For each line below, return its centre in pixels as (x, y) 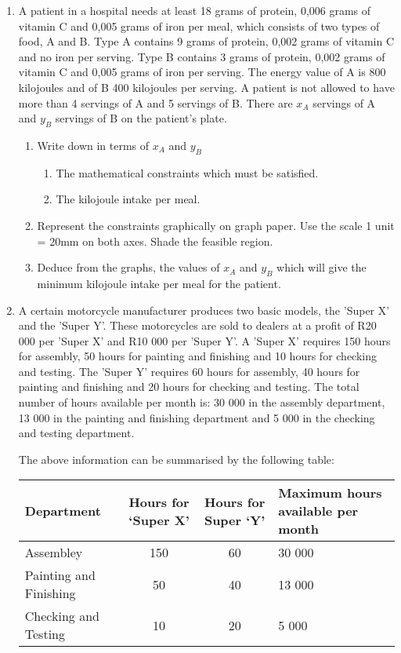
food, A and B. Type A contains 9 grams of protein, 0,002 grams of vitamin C (206, 41)
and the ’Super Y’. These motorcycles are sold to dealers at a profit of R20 (197, 325)
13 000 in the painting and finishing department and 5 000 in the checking (197, 417)
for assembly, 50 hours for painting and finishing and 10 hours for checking (197, 356)
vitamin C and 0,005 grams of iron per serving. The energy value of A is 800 (202, 72)
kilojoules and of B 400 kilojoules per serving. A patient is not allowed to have (206, 87)
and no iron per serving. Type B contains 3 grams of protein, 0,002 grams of (202, 56)
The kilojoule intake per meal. (128, 199)
